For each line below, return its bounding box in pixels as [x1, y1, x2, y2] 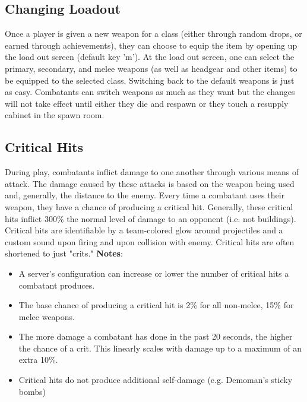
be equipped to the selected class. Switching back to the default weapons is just [5, 74, 295, 86]
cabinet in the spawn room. [5, 109, 105, 121]
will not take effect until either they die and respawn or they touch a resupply [5, 97, 289, 109]
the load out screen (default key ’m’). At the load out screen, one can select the [5, 50, 295, 63]
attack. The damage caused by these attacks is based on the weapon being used [5, 177, 295, 189]
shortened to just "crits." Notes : [5, 247, 123, 259]
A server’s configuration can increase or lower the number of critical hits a [18, 267, 289, 279]
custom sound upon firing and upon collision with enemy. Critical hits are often [5, 235, 295, 248]
